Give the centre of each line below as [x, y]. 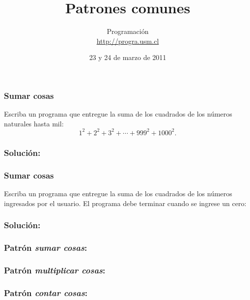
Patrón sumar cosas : [46, 247]
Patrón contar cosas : [46, 292]
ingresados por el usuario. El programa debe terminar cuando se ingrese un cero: [125, 203]
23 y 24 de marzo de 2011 [128, 57]
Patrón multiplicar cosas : [55, 270]
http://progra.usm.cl [128, 41]
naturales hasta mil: [34, 123]
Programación [128, 31]
